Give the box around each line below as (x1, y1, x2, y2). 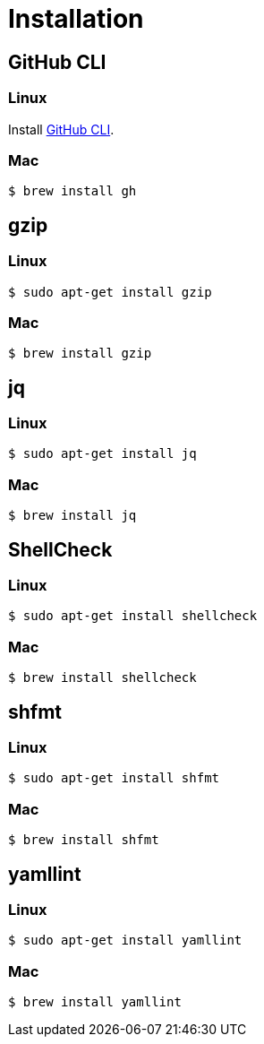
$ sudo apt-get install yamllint (8, 933, 243, 948)
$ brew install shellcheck (8, 670, 197, 686)
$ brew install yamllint (8, 995, 182, 1010)
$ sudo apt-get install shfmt (8, 771, 220, 786)
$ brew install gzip (8, 346, 152, 361)
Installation (8, 4, 144, 34)
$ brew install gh (8, 184, 137, 199)
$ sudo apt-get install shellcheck (8, 608, 258, 624)
